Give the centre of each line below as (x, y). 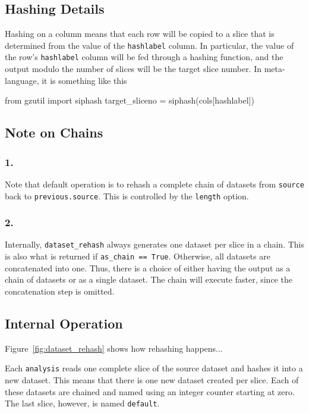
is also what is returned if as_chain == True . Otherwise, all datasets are (138, 256)
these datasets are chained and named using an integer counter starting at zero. (150, 391)
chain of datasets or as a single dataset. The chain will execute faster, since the (149, 279)
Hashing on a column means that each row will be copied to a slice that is (140, 34)
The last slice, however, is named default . (82, 403)
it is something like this (84, 80)
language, (22, 80)
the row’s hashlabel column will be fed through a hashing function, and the (144, 57)
